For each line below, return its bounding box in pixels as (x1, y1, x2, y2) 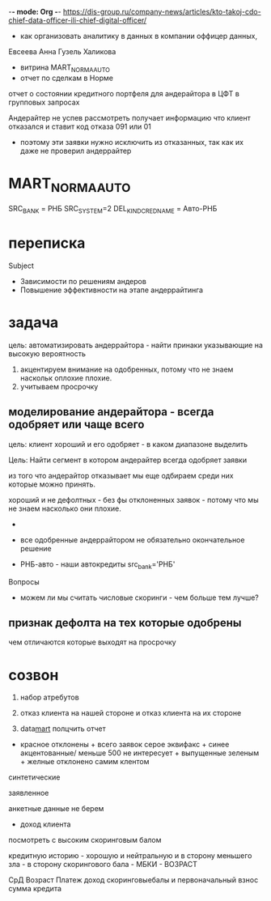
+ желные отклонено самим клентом (19, 757, 150, 767)
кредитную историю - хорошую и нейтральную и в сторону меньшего (8, 851, 252, 861)
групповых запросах (8, 97, 80, 107)
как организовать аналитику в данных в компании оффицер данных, (19, 32, 257, 40)
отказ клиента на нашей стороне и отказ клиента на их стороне (19, 708, 242, 718)
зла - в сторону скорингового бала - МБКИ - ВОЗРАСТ (8, 860, 198, 869)
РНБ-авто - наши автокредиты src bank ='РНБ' (19, 559, 176, 571)
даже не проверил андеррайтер (19, 146, 132, 155)
